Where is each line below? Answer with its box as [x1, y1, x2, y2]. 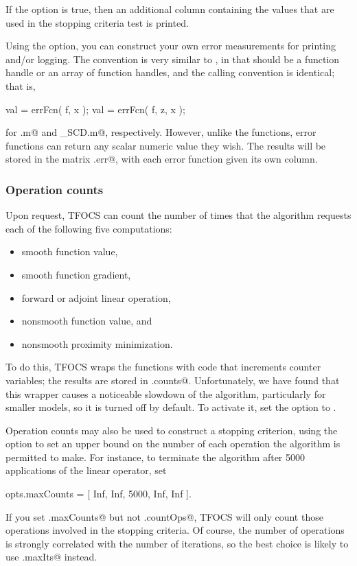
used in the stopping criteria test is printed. [5, 15, 189, 30]
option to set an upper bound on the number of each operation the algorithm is [5, 436, 341, 451]
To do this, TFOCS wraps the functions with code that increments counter [5, 359, 321, 374]
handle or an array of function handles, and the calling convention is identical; [5, 65, 335, 80]
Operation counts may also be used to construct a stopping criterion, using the [5, 423, 338, 437]
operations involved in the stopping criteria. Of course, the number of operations [5, 523, 345, 537]
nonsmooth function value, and [21, 314, 152, 328]
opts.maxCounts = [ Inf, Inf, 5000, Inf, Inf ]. [5, 486, 192, 501]
